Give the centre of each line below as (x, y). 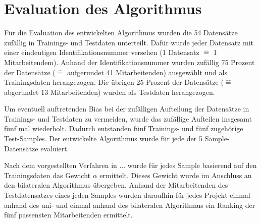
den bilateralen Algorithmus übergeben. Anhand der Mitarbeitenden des (116, 185)
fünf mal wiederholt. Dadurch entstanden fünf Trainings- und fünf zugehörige (124, 128)
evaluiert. (55, 148)
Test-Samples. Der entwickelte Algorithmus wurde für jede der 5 (103, 138)
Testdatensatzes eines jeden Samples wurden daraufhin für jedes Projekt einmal (127, 195)
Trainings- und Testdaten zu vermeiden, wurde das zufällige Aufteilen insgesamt (128, 118)
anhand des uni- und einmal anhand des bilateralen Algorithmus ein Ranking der (130, 205)
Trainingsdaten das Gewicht (47, 175)
